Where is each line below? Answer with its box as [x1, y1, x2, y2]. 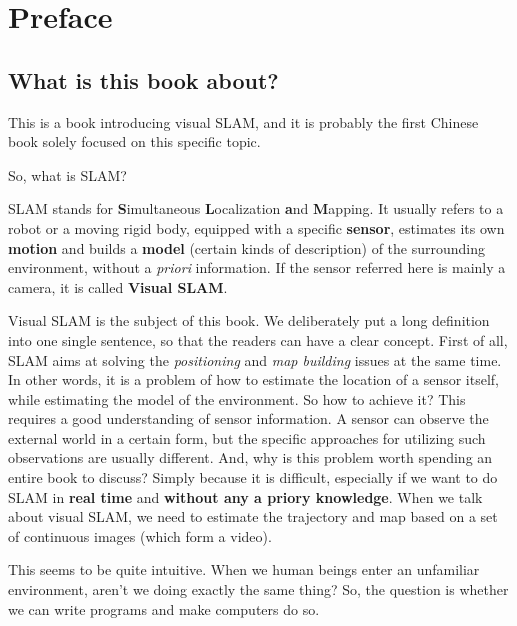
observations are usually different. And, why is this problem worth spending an [8, 447, 493, 468]
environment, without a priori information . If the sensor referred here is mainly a [8, 257, 506, 278]
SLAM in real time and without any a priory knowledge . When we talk [8, 486, 483, 507]
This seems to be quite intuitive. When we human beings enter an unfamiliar [8, 559, 480, 580]
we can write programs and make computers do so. [8, 598, 320, 619]
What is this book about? [8, 64, 279, 95]
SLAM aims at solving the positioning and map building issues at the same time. [8, 349, 502, 370]
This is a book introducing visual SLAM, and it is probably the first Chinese [8, 111, 479, 132]
